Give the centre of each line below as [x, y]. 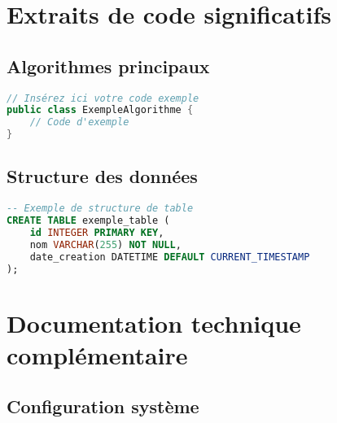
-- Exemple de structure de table [100, 209]
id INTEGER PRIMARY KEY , [97, 233]
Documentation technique [154, 323]
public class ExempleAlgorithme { [100, 110]
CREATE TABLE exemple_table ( [88, 221]
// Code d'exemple [79, 122]
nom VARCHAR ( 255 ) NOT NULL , [105, 244]
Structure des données [102, 176]
